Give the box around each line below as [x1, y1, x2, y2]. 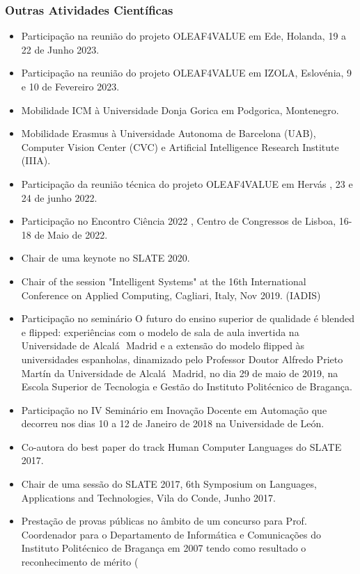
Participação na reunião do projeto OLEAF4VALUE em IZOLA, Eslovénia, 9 [21, 65, 352, 80]
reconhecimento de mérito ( [21, 555, 139, 569]
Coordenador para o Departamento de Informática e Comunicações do [21, 527, 321, 541]
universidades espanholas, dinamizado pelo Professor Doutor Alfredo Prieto [21, 351, 343, 366]
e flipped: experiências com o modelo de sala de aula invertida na [21, 324, 299, 339]
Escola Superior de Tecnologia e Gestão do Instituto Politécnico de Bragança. [21, 379, 352, 394]
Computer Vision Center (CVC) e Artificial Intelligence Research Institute [21, 139, 339, 154]
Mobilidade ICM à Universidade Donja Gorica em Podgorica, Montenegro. [21, 102, 339, 117]
